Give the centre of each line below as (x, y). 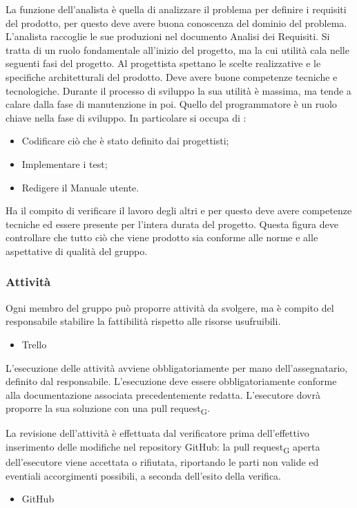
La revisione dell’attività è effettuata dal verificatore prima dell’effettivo (157, 433)
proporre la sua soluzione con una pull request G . (108, 409)
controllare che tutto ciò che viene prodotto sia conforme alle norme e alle (162, 237)
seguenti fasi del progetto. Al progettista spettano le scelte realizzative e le (163, 63)
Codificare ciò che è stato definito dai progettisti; (125, 141)
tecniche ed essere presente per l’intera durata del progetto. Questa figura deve (172, 224)
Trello (34, 344)
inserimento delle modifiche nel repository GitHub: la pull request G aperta (163, 448)
